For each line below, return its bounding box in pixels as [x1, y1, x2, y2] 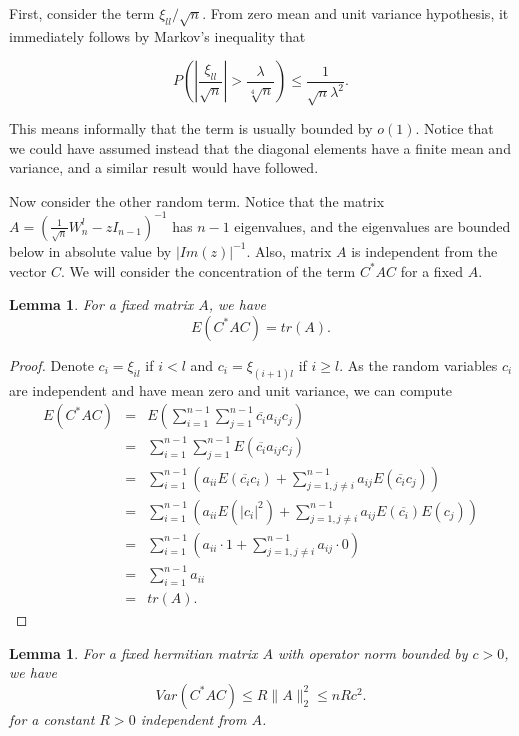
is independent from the [351, 240, 498, 261]
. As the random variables [339, 354, 498, 375]
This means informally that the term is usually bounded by [9, 118, 373, 139]
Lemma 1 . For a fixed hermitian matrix [9, 642, 258, 663]
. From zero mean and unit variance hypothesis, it [202, 3, 509, 23]
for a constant [9, 708, 95, 729]
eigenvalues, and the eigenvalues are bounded [234, 215, 511, 236]
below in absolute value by [9, 240, 172, 261]
